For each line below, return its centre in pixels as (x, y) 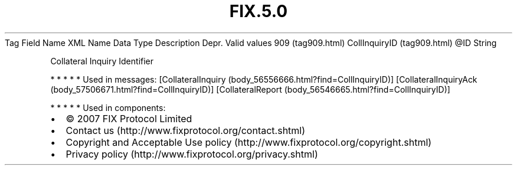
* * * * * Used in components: (108, 107)
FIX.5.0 (258, 11)
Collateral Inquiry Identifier (102, 61)
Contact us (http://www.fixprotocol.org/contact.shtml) (186, 130)
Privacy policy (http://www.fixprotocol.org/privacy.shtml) (192, 154)
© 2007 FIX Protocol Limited (129, 118)
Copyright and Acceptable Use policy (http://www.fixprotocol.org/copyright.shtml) (249, 142)
